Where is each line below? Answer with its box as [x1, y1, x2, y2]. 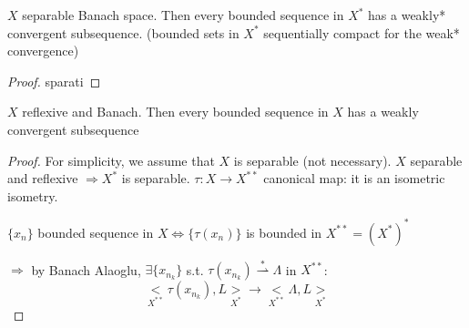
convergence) [7, 41, 79, 60]
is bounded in [246, 222, 322, 241]
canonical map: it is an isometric [263, 169, 445, 188]
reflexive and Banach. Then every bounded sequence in [22, 102, 329, 121]
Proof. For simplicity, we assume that [7, 150, 215, 169]
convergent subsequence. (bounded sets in [7, 23, 240, 42]
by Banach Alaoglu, [31, 260, 141, 279]
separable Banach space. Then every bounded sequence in [22, 5, 344, 24]
